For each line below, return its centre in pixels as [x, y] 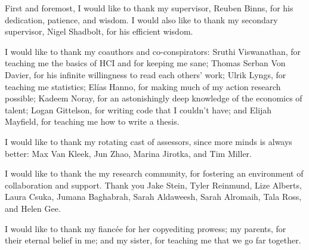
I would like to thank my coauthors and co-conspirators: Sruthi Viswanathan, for [153, 51]
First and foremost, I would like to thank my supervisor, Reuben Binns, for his [149, 8]
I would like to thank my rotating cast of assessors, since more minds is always [149, 141]
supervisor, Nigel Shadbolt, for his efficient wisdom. [99, 31]
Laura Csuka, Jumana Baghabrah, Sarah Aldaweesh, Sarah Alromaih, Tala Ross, [153, 197]
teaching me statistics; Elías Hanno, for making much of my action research [143, 86]
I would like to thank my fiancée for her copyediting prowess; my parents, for [146, 228]
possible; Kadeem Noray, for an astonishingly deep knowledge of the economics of [154, 98]
